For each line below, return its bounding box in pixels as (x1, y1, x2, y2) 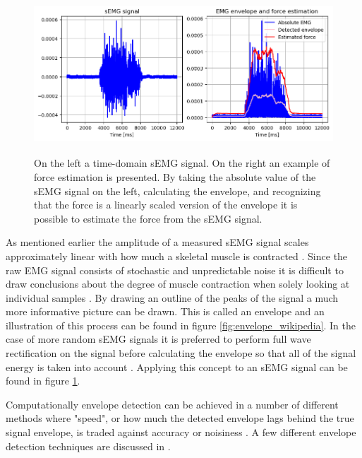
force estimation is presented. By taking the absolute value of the (34, 169, 316, 184)
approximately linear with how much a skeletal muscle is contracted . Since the (6, 248, 348, 263)
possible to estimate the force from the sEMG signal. (34, 211, 263, 225)
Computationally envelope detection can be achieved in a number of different (6, 397, 339, 411)
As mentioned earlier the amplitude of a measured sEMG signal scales (6, 235, 309, 249)
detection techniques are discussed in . (6, 438, 171, 453)
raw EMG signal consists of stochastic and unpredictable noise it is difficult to (6, 262, 344, 277)
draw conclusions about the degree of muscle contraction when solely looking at (6, 276, 350, 291)
